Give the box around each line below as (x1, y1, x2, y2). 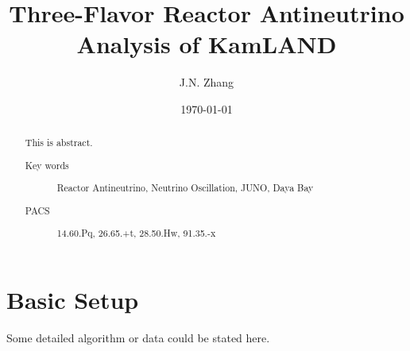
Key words (25, 158, 69, 172)
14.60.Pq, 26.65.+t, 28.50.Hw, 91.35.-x (56, 226, 216, 240)
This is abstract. (25, 136, 93, 149)
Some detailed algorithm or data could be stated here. (6, 330, 270, 346)
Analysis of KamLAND (76, 28, 337, 60)
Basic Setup (6, 283, 139, 316)
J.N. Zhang (179, 74, 234, 91)
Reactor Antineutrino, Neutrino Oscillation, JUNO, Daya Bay (56, 181, 314, 195)
